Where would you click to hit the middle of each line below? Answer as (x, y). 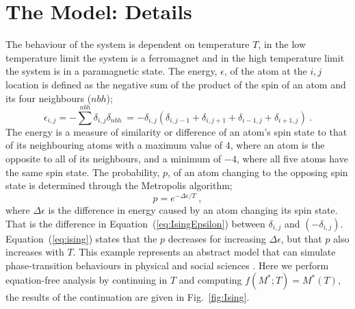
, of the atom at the (265, 71)
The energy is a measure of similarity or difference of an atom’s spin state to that (176, 131)
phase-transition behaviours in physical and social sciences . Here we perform (167, 265)
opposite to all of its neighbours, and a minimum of (114, 159)
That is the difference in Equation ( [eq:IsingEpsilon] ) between (135, 223)
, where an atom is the (277, 145)
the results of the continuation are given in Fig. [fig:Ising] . (128, 297)
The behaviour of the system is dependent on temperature (128, 44)
